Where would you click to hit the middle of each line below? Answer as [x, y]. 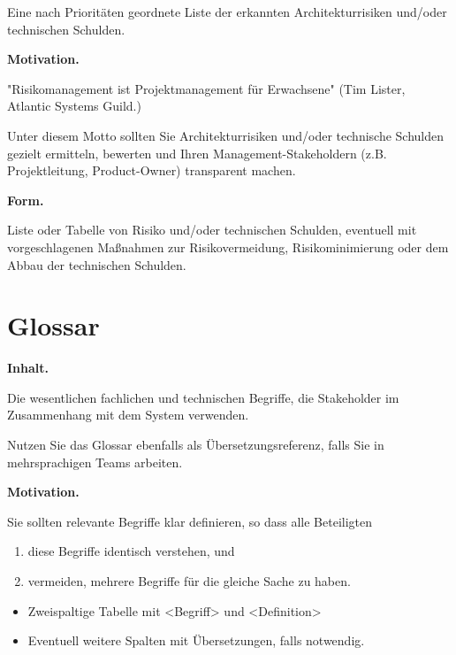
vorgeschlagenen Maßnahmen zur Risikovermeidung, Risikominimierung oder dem [228, 247]
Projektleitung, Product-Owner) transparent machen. [152, 170]
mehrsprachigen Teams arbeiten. [95, 462]
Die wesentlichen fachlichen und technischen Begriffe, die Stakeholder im [203, 397]
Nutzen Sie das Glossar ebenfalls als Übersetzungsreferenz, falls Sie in [196, 445]
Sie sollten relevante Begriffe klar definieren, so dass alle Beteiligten [190, 521]
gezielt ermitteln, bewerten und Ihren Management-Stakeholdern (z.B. [197, 153]
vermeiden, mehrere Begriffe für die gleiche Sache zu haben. [189, 581]
